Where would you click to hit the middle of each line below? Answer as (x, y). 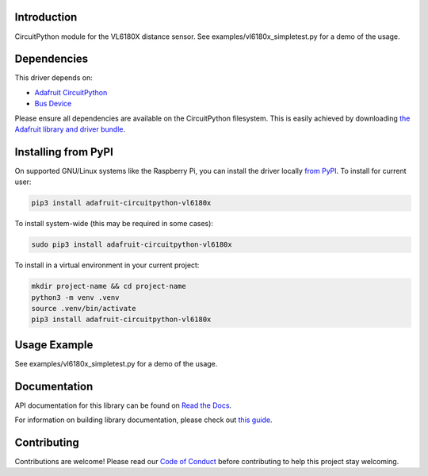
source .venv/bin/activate (84, 308)
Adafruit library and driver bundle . (70, 129)
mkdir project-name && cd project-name (109, 286)
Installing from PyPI (64, 152)
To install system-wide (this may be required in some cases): (114, 224)
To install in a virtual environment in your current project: (107, 265)
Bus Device (53, 104)
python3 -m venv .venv (75, 297)
